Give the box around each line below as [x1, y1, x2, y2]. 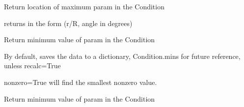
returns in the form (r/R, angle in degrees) [4, 18, 133, 28]
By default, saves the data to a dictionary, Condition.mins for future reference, [4, 51, 241, 61]
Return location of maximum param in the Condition [4, 1, 164, 11]
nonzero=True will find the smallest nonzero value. [4, 77, 157, 87]
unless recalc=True [4, 60, 61, 71]
